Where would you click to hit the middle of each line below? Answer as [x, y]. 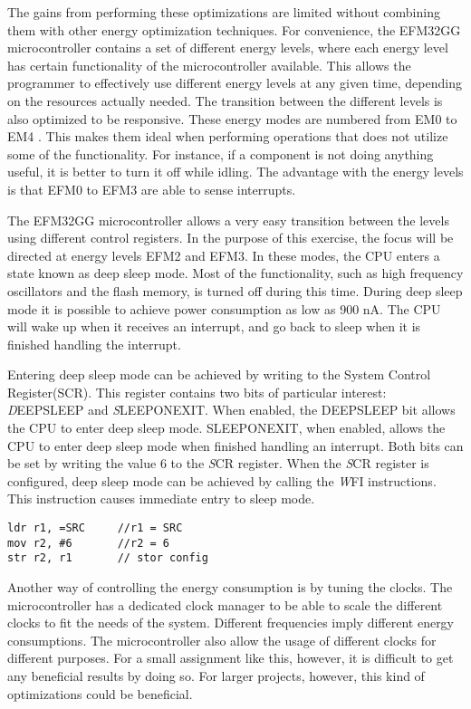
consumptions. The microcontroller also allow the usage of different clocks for [222, 640]
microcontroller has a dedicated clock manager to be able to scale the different [225, 604]
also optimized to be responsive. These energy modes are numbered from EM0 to [232, 118]
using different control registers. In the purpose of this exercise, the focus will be [231, 238]
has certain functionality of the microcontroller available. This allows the [209, 65]
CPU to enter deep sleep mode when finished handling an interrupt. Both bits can [235, 445]
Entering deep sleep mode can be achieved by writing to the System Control [219, 374]
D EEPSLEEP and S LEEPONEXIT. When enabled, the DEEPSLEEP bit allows [231, 410]
